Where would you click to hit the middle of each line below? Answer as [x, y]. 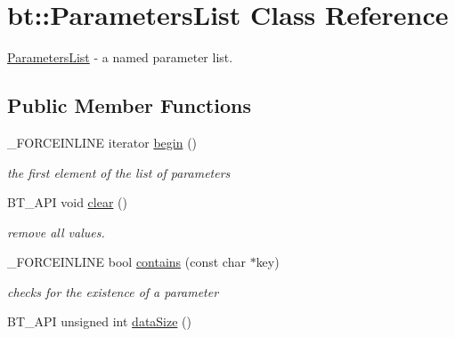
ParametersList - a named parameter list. [120, 57]
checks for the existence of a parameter [113, 291]
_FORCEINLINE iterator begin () [102, 142]
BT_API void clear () [67, 202]
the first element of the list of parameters [119, 172]
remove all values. [56, 232]
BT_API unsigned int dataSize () [99, 321]
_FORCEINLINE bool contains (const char [126, 262]
